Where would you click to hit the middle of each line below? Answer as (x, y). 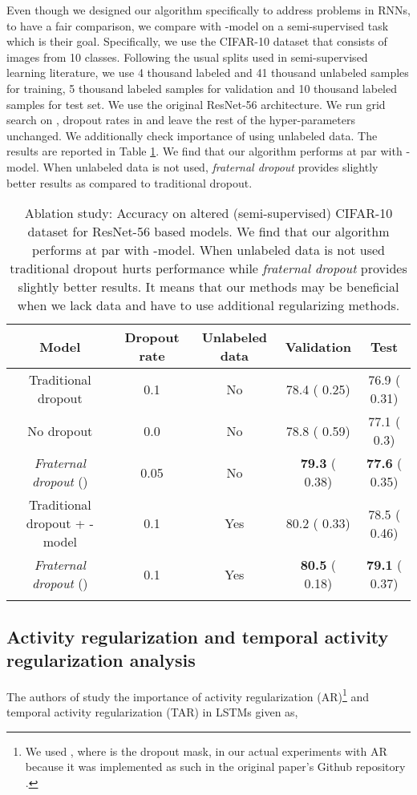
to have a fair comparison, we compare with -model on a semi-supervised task (198, 25)
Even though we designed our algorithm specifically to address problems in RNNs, (208, 10)
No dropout (60, 430)
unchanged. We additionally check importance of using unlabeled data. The (192, 135)
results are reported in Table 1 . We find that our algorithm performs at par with (204, 151)
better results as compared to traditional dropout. (130, 182)
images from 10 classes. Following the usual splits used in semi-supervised (187, 56)
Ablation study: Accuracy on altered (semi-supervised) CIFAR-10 (208, 213)
